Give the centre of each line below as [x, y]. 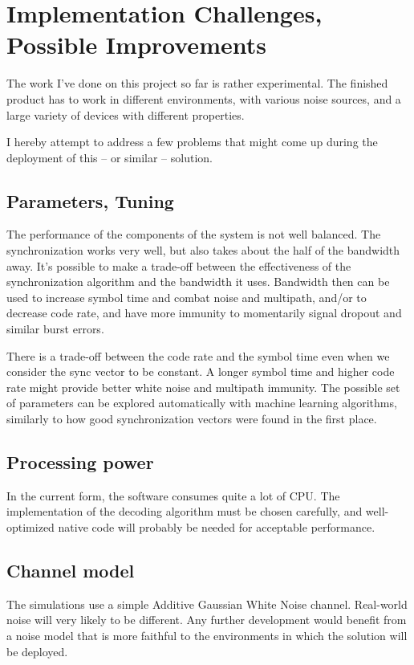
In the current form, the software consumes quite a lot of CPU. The [173, 495]
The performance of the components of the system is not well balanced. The [194, 234]
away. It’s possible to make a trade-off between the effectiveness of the [179, 265]
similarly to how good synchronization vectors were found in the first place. [192, 419]
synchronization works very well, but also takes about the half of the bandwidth [203, 250]
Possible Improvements [136, 45]
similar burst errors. [55, 329]
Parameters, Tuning [90, 200]
